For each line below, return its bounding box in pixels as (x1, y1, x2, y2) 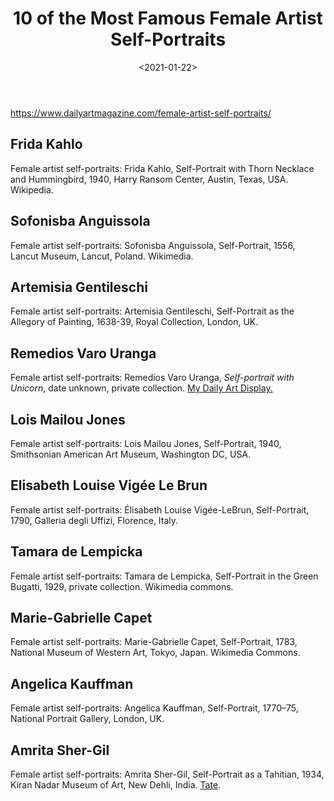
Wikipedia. (10, 183, 54, 196)
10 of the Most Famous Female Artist (13, 7, 323, 30)
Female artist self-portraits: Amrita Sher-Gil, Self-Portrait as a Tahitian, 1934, (10, 768, 325, 781)
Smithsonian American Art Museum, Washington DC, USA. (10, 448, 252, 460)
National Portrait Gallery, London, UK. (10, 713, 165, 725)
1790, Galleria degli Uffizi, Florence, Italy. (10, 514, 179, 526)
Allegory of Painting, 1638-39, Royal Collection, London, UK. (10, 316, 259, 328)
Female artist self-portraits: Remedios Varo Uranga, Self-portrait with (10, 372, 295, 384)
